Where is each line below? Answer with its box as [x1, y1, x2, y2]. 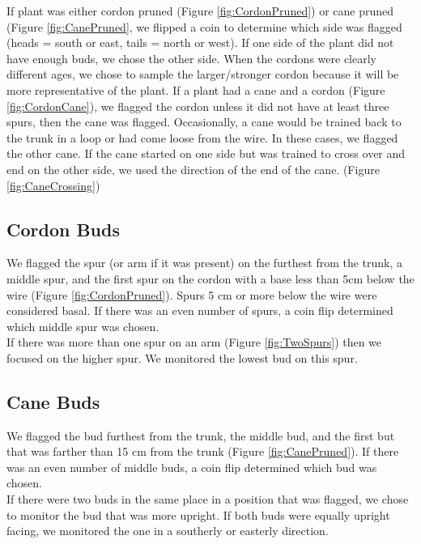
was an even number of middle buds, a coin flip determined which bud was [6, 458, 377, 475]
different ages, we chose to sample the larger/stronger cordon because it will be [6, 66, 399, 83]
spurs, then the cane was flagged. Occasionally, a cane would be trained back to [6, 113, 402, 130]
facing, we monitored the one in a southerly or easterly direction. [6, 522, 329, 539]
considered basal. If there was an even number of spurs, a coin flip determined [6, 302, 393, 319]
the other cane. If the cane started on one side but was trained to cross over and [6, 145, 406, 162]
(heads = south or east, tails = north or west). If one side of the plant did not [6, 34, 394, 51]
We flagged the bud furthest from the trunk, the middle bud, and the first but [6, 427, 395, 444]
